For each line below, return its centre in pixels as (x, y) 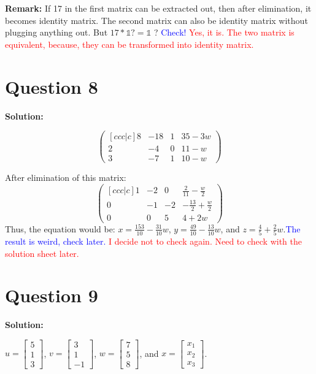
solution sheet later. (42, 253)
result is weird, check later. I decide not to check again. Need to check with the (153, 241)
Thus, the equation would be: (60, 228)
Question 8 (52, 86)
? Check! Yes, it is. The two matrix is (224, 32)
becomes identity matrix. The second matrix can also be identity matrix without (156, 20)
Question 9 (52, 295)
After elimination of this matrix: (66, 177)
